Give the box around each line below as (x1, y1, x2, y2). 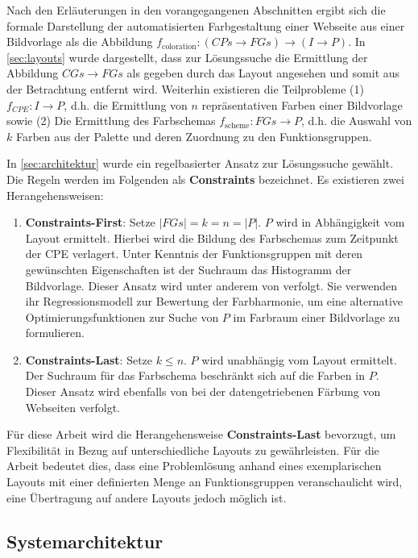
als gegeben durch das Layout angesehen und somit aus (126, 65, 400, 81)
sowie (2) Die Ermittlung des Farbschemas (6, 112, 216, 129)
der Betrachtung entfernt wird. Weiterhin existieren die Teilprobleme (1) (6, 80, 364, 97)
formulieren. (25, 324, 85, 341)
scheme (225, 121, 250, 130)
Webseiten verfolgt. (25, 398, 120, 415)
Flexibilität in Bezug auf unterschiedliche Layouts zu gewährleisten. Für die (6, 441, 379, 458)
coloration (162, 42, 197, 51)
